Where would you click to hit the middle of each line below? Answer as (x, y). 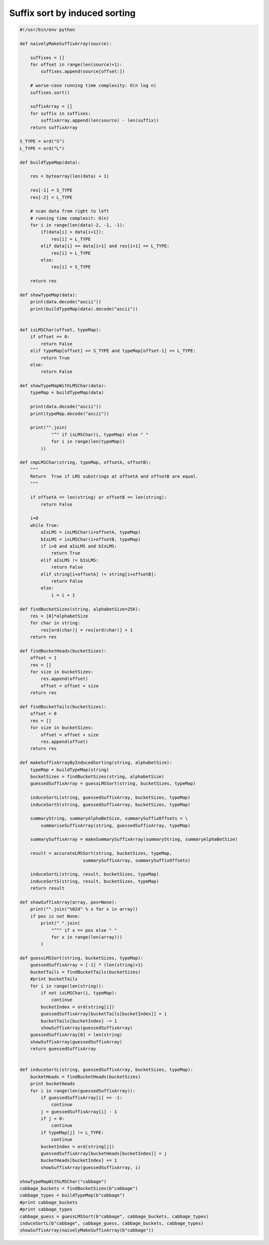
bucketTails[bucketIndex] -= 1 (79, 1021)
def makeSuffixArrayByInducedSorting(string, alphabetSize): (96, 763)
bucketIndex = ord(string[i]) (77, 1007)
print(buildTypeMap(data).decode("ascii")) (84, 309)
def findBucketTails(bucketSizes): (63, 707)
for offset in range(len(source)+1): (76, 65)
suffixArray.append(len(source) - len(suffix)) (100, 120)
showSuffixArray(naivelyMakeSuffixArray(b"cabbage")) (87, 1230)
